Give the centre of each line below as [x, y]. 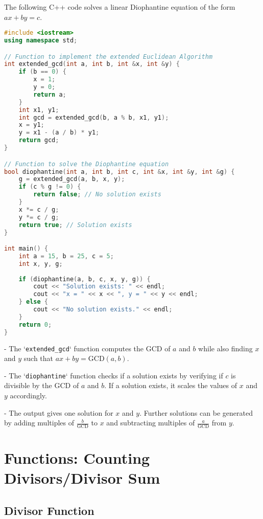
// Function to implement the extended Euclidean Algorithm [109, 57]
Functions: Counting [77, 458]
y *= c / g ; [39, 217]
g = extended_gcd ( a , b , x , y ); [72, 179]
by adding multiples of [39, 423]
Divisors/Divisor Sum [82, 478]
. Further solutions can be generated [196, 412]
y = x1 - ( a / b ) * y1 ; [59, 133]
